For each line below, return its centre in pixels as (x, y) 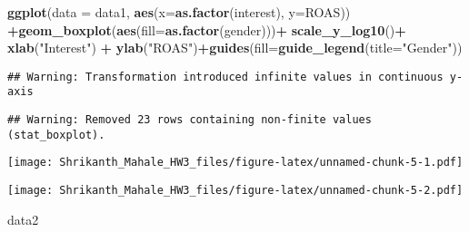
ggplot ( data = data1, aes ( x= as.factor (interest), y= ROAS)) (179, 12)
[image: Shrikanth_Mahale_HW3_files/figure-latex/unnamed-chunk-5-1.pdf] (235, 163)
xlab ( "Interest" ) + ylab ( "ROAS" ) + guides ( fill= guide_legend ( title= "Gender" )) (235, 48)
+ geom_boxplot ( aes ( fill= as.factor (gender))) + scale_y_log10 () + (207, 29)
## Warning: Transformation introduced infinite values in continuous (225, 77)
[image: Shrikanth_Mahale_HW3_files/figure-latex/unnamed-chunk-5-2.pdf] (235, 191)
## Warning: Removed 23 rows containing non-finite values (190, 120)
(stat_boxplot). (56, 135)
